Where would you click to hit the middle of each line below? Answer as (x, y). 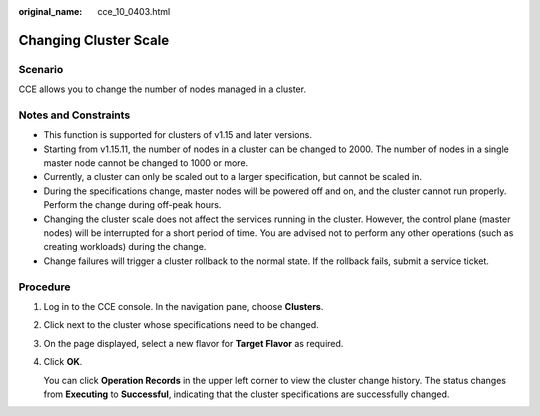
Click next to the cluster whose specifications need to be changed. (181, 325)
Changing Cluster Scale (94, 40)
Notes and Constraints (74, 115)
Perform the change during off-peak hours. (132, 205)
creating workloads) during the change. (125, 247)
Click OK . (63, 362)
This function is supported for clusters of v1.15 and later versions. (177, 135)
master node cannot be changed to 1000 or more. (146, 163)
